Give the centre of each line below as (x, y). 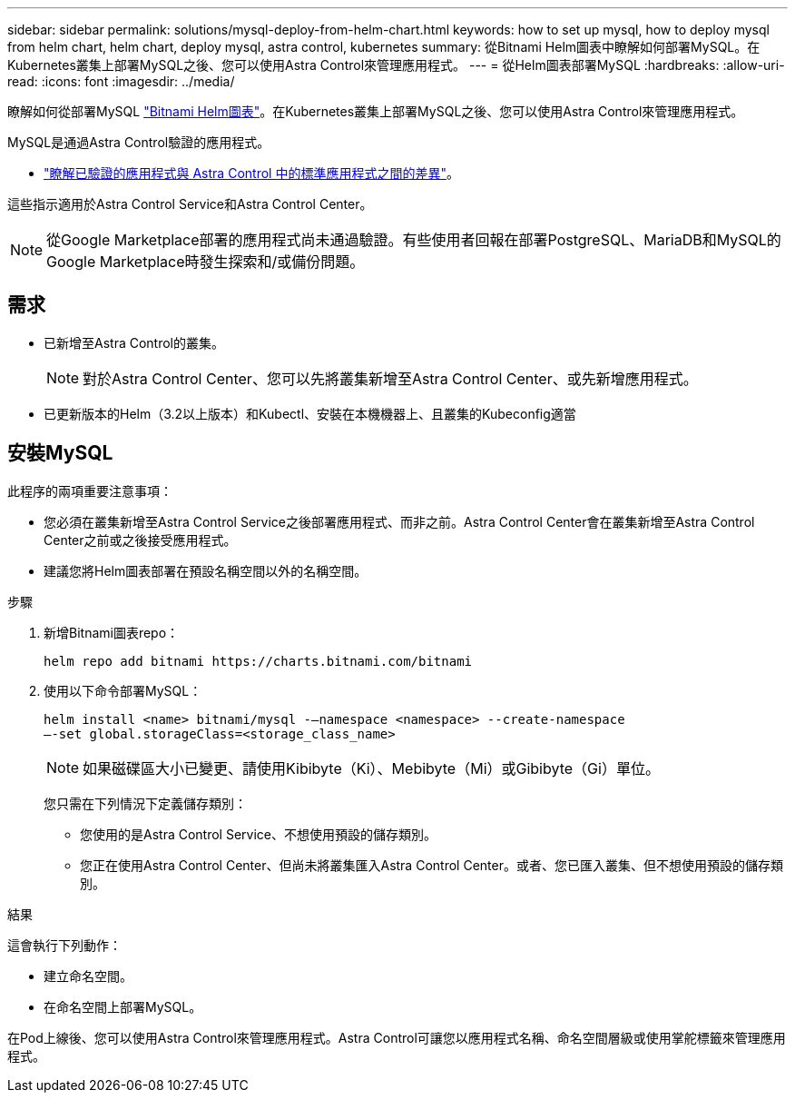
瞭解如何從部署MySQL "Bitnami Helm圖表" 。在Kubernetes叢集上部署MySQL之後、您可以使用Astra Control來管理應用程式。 (376, 111)
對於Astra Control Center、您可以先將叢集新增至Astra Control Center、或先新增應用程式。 (390, 378)
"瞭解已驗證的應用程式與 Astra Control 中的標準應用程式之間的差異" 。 (251, 173)
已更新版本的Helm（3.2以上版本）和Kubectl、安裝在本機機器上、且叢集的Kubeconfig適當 (310, 413)
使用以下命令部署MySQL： (123, 690)
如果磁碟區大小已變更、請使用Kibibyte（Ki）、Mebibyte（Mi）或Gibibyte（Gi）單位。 (371, 768)
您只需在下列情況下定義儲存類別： (145, 803)
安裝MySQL (60, 453)
